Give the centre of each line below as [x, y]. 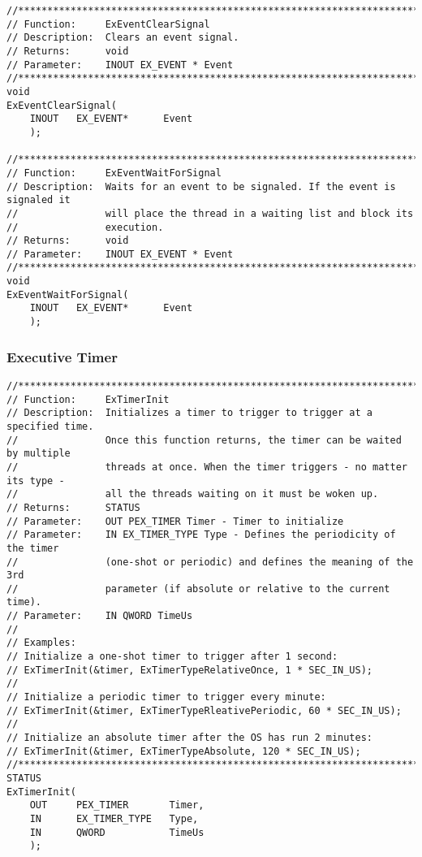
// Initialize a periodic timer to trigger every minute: [166, 697]
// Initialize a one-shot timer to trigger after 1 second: [172, 657]
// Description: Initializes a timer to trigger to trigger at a [190, 413]
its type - [36, 480]
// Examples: [41, 643]
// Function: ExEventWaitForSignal [114, 173]
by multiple [39, 454]
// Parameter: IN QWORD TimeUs [100, 616]
